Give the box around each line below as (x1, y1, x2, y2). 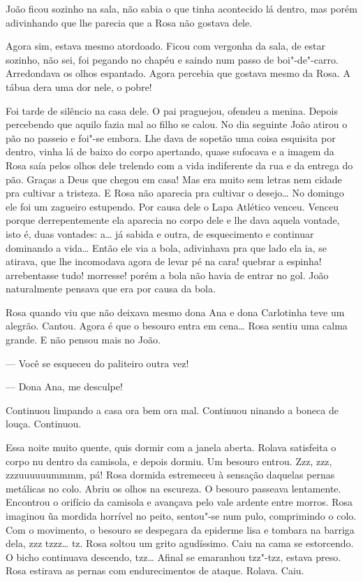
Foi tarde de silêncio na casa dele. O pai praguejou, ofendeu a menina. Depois (6, 103, 338, 118)
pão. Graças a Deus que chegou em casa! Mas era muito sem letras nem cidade (6, 171, 342, 186)
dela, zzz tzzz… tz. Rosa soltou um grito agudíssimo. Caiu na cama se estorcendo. (6, 536, 354, 551)
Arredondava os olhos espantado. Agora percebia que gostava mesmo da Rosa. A (6, 66, 350, 80)
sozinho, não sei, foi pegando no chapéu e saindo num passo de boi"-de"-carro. (6, 52, 339, 66)
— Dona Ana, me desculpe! (6, 379, 123, 394)
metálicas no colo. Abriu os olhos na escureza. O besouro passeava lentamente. (6, 481, 341, 495)
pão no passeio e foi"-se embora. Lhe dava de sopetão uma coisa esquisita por (6, 130, 336, 145)
